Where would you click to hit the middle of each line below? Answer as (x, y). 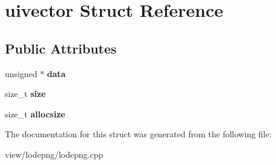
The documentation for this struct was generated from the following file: (138, 134)
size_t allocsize (35, 114)
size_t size (25, 94)
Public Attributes (61, 48)
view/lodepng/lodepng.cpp (54, 154)
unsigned (21, 73)
